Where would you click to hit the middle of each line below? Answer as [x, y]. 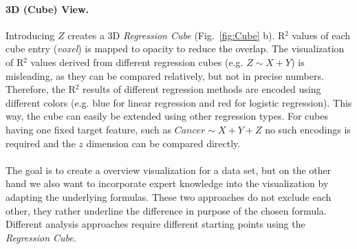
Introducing [30, 35]
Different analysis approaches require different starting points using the [155, 224]
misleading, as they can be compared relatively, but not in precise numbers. [165, 75]
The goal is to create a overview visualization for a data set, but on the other [169, 170]
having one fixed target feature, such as [88, 129]
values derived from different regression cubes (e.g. [137, 62]
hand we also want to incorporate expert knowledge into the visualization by [167, 183]
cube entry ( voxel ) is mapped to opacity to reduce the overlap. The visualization [175, 48]
